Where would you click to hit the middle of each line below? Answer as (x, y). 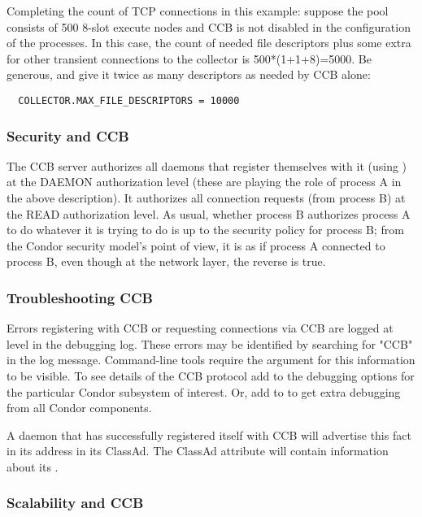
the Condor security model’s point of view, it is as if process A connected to (196, 245)
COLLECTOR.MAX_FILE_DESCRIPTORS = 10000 (129, 100)
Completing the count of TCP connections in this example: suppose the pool (198, 11)
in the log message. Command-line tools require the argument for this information (211, 360)
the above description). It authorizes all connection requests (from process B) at (206, 198)
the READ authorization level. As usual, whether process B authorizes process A (209, 213)
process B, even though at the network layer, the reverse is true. (166, 261)
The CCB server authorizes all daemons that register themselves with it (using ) (207, 165)
